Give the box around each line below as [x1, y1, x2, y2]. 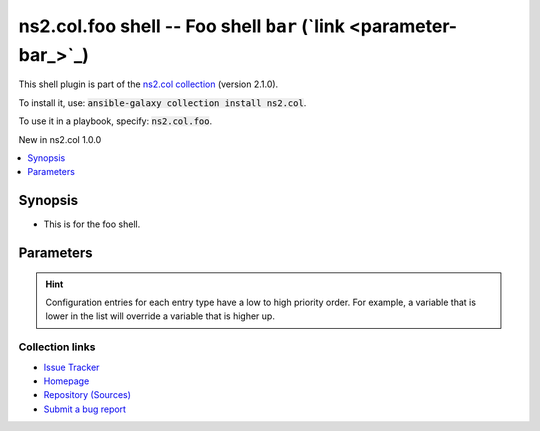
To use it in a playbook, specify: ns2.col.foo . [18, 115, 213, 127]
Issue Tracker [43, 361, 100, 373]
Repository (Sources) [43, 389, 132, 401]
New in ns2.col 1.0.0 [18, 133, 102, 145]
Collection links [18, 340, 96, 354]
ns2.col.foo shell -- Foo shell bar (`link [18, 15, 345, 37]
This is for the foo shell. [43, 218, 141, 230]
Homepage [43, 375, 90, 387]
